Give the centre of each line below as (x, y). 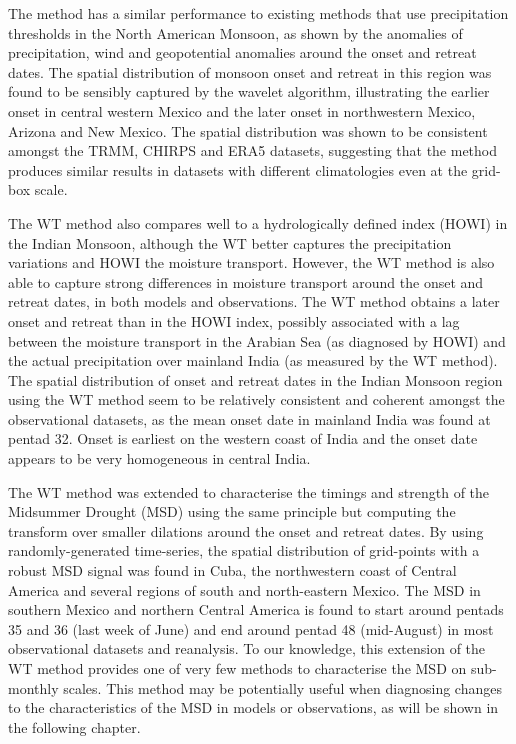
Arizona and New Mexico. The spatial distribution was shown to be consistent (248, 130)
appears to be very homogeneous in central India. (159, 458)
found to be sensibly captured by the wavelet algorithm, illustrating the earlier (249, 91)
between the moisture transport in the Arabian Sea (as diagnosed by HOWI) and (257, 340)
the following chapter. (74, 726)
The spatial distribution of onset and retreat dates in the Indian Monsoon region (255, 379)
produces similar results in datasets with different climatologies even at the (238, 169)
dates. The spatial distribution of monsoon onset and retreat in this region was (250, 71)
